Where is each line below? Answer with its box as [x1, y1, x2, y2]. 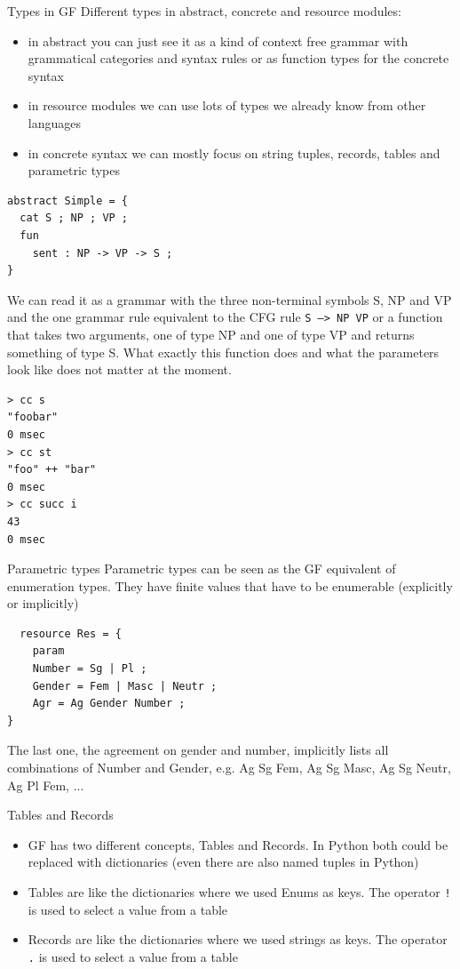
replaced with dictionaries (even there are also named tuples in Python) [28, 853, 419, 871]
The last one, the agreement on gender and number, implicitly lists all [7, 741, 389, 759]
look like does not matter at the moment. [7, 360, 232, 379]
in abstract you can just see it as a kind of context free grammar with [28, 31, 408, 50]
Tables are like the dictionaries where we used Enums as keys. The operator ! [28, 883, 451, 901]
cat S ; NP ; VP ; [20, 212, 129, 225]
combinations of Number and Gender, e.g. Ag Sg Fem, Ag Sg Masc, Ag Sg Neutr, [7, 758, 451, 777]
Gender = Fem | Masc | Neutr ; [32, 679, 218, 693]
